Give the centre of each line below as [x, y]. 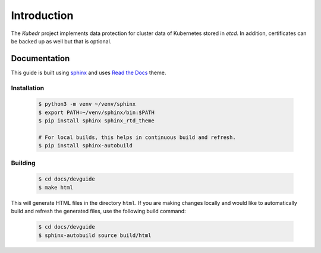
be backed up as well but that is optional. [61, 41]
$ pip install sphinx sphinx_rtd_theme [96, 121]
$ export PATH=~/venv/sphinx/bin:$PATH [96, 112]
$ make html [56, 187]
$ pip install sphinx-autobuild [86, 146]
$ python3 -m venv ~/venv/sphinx [87, 104]
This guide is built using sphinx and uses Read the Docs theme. [89, 72]
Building [23, 163]
